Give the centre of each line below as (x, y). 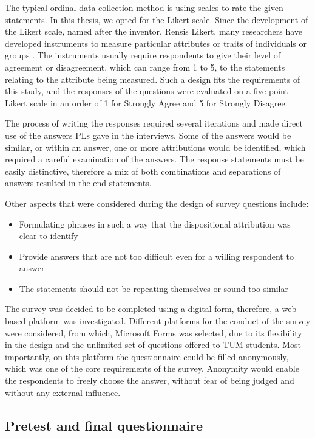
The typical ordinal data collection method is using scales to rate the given (144, 7)
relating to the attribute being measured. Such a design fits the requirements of (153, 79)
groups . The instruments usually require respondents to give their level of (143, 55)
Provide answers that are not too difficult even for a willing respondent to (156, 256)
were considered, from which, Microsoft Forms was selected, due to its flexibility (154, 332)
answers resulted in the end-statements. (78, 183)
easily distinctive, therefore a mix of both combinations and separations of (143, 171)
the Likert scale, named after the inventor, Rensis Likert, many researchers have (154, 31)
